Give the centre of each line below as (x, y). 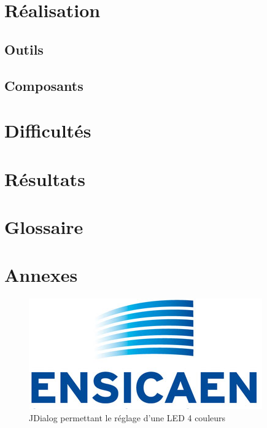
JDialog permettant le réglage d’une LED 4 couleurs (127, 417)
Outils (24, 49)
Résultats (45, 178)
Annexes (41, 275)
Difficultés (48, 130)
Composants (44, 85)
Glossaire (44, 226)
